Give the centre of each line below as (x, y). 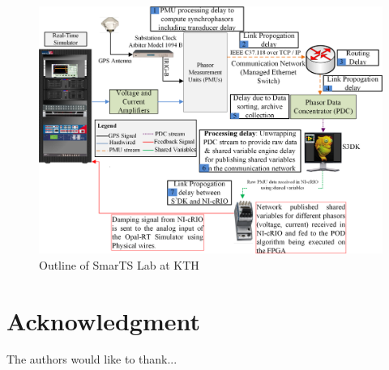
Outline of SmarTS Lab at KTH (119, 264)
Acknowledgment (103, 320)
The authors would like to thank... (92, 359)
